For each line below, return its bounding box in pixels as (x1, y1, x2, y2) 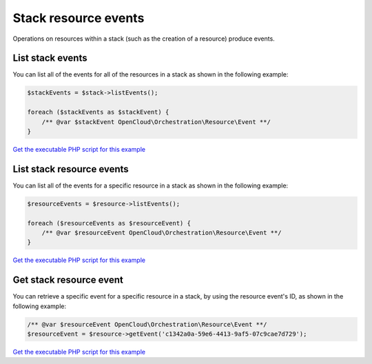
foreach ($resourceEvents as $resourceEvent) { (27, 219, 191, 227)
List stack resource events (12, 163, 129, 175)
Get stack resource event (12, 274, 123, 286)
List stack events (12, 52, 87, 64)
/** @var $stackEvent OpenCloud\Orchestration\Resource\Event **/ (41, 118, 271, 125)
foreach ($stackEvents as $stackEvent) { (27, 108, 169, 117)
